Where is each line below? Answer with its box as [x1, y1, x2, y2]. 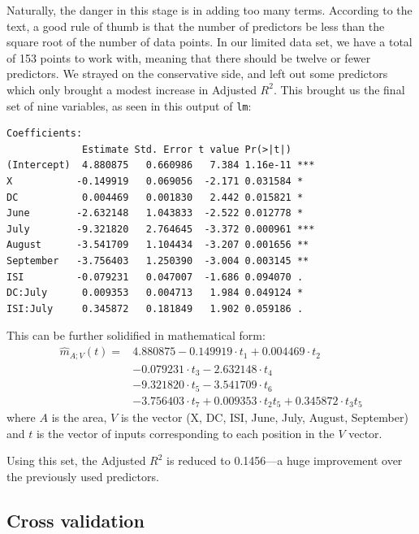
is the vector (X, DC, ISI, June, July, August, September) [120, 409, 408, 426]
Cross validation [6, 507, 145, 532]
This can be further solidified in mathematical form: [6, 327, 266, 344]
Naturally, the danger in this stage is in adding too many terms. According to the [6, 2, 413, 18]
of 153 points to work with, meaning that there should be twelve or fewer [6, 49, 371, 66]
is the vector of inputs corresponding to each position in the [36, 424, 335, 441]
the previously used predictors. [6, 467, 159, 484]
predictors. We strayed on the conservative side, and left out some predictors [6, 65, 388, 82]
